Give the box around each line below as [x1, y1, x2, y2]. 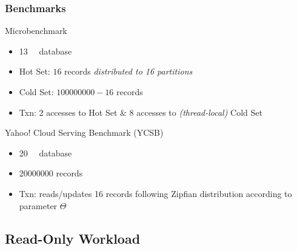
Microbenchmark [5, 24, 67, 37]
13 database [19, 44, 72, 57]
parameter [19, 199, 58, 212]
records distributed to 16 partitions [64, 65, 193, 78]
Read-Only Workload [5, 229, 141, 247]
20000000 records [19, 167, 83, 179]
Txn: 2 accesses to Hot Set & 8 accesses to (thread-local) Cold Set [19, 105, 262, 118]
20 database [19, 146, 72, 159]
